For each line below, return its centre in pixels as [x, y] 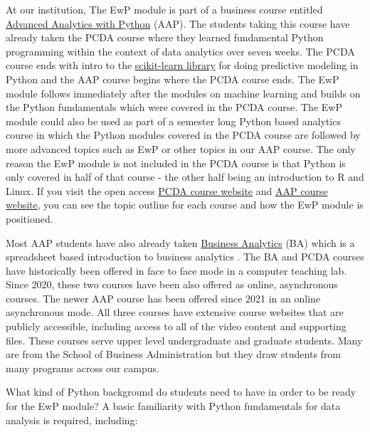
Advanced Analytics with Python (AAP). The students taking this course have [178, 23]
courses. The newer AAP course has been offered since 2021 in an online [163, 298]
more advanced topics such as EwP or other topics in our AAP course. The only [181, 148]
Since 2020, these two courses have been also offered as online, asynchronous [172, 284]
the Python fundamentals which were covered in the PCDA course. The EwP [174, 107]
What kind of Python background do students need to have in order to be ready [181, 392]
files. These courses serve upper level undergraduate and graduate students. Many [184, 340]
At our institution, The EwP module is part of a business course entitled [164, 9]
